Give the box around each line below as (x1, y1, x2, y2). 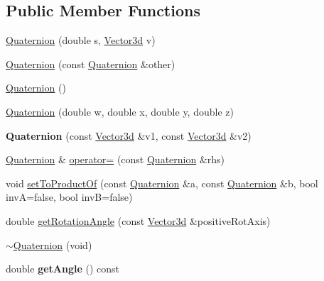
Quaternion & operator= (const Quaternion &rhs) (6, 152, 225, 167)
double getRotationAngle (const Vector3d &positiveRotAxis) (6, 213, 271, 228)
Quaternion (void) (13, 237, 92, 252)
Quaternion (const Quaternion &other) (6, 56, 175, 71)
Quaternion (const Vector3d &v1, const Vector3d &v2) (6, 128, 252, 143)
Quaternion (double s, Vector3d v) (6, 33, 156, 48)
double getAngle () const (6, 261, 120, 276)
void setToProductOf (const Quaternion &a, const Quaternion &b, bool (6, 175, 318, 190)
